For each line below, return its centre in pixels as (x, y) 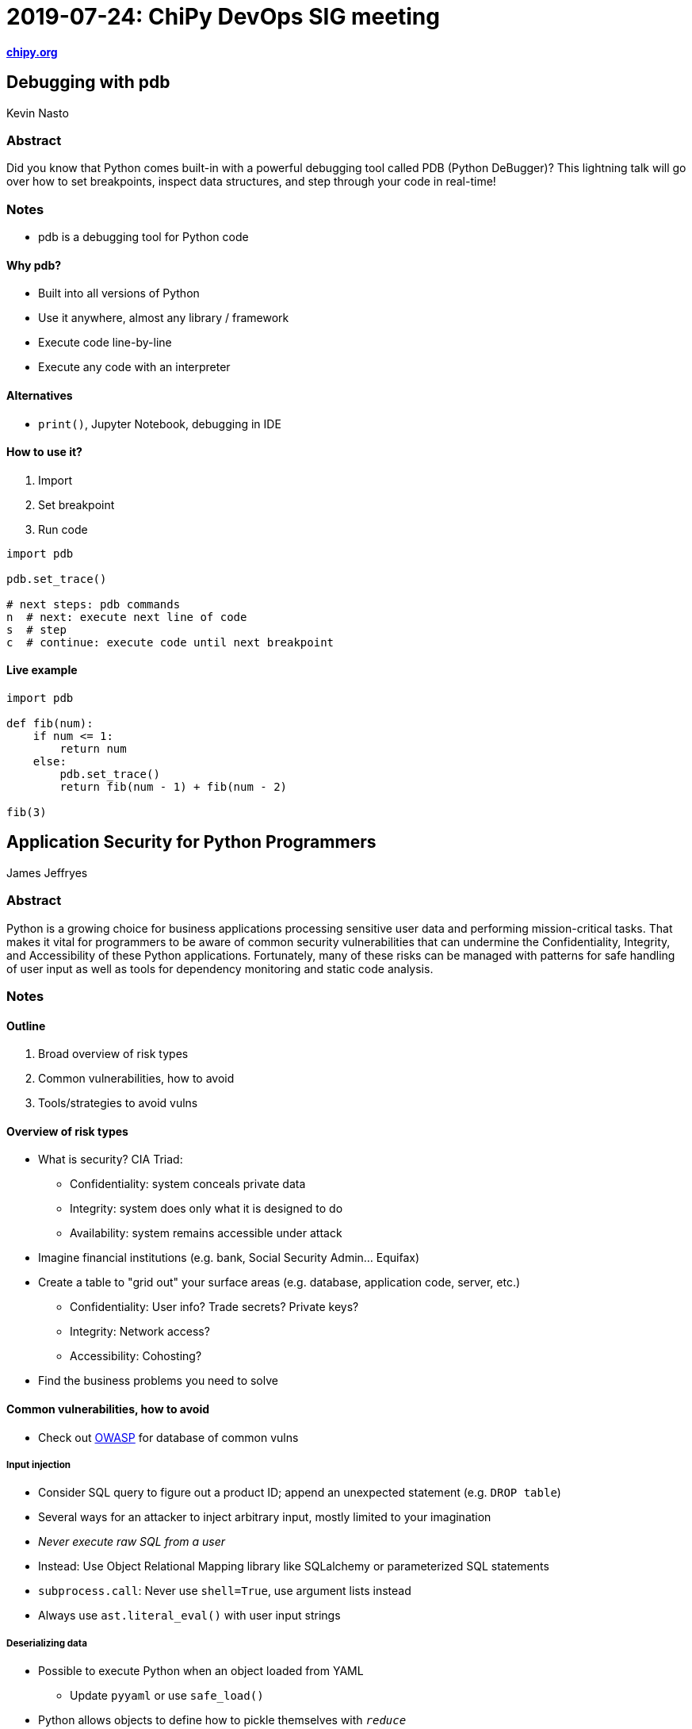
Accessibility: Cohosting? (136, 1356)
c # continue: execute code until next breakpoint (170, 642)
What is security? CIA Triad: (111, 1160)
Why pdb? (34, 265)
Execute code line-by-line (105, 343)
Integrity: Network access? (140, 1332)
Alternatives (40, 395)
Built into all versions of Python (119, 293)
